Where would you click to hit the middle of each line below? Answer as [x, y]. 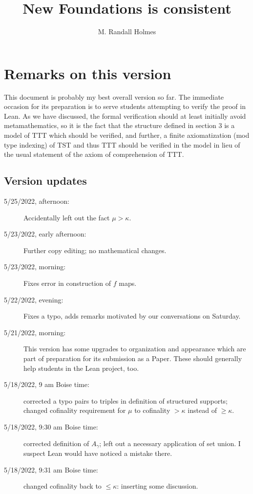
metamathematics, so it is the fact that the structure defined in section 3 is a [119, 125]
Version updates [45, 181]
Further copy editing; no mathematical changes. [95, 250]
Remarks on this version [88, 73]
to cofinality [152, 410]
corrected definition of [56, 443]
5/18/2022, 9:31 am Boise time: [51, 469]
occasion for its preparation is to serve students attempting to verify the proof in [125, 106]
